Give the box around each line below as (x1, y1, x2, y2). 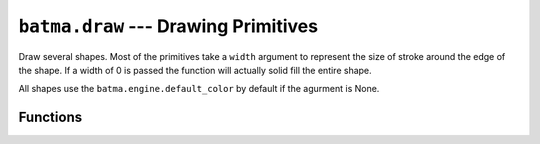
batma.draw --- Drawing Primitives (18, 15, 319, 37)
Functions (18, 109, 83, 126)
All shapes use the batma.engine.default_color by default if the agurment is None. (18, 83, 380, 95)
